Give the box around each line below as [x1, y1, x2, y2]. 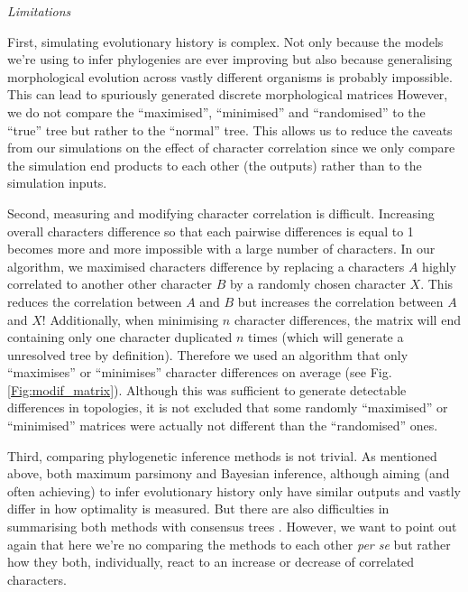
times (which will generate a [248, 328, 404, 347]
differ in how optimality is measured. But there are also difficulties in [7, 499, 390, 518]
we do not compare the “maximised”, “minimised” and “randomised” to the [7, 102, 426, 121]
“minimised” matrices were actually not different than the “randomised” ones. [7, 416, 438, 435]
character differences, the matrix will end [234, 310, 461, 328]
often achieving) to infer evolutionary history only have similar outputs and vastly [7, 481, 461, 500]
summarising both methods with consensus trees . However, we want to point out [7, 517, 457, 536]
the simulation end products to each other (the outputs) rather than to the [7, 155, 422, 174]
